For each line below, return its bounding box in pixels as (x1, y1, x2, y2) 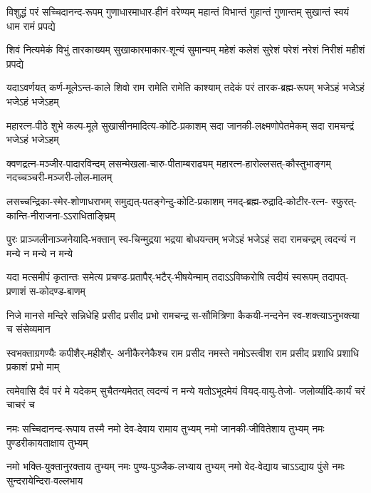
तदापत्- (322, 269, 349, 284)
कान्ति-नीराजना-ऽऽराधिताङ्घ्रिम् (6, 207, 115, 222)
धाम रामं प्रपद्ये (6, 18, 56, 33)
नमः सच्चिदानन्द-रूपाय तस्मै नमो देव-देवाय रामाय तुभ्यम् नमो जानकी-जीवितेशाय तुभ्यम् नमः (6, 421, 325, 436)
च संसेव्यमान (6, 321, 51, 336)
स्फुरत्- (331, 193, 357, 208)
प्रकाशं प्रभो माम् (6, 359, 60, 374)
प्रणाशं (6, 283, 26, 298)
